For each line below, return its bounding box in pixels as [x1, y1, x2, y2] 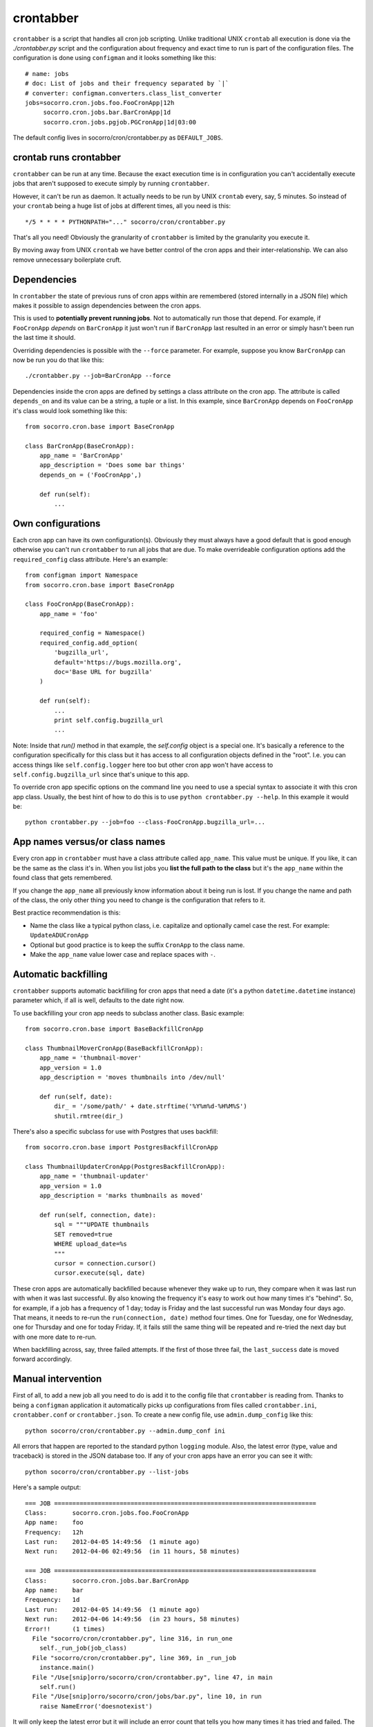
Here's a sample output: [12, 1483, 82, 1491]
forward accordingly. [12, 1355, 73, 1364]
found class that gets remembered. [12, 874, 113, 882]
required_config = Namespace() [39, 629, 146, 637]
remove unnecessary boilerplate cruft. [12, 256, 122, 264]
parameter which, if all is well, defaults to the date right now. [12, 996, 184, 1004]
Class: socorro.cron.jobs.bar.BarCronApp [25, 1576, 189, 1585]
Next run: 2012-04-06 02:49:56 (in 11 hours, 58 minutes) [25, 1547, 240, 1556]
